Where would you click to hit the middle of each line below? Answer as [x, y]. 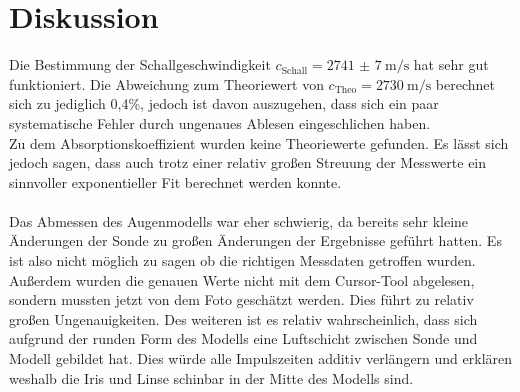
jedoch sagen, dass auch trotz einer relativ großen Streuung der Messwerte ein [248, 162]
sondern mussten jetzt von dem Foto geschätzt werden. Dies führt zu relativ [241, 299]
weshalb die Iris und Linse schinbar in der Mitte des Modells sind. [211, 377]
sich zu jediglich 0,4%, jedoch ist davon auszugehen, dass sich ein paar [224, 103]
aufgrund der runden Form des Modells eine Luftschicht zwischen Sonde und [243, 338]
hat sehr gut [451, 64]
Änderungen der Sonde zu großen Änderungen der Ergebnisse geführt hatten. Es [255, 240]
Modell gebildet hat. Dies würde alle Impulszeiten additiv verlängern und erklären [261, 358]
